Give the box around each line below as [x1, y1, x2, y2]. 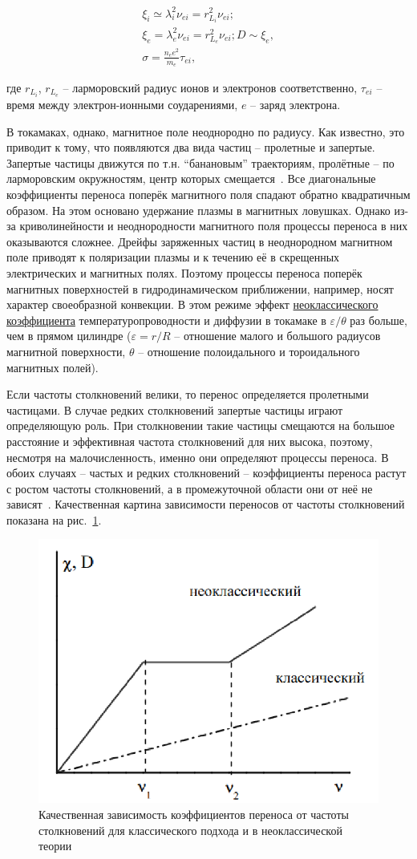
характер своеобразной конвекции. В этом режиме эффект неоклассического [6, 296, 379, 313]
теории [38, 837, 72, 854]
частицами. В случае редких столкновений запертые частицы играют [6, 401, 343, 418]
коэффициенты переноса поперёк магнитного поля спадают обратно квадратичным [6, 186, 411, 203]
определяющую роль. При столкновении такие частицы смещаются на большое [6, 417, 395, 434]
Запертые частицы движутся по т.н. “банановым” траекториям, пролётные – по [6, 154, 395, 171]
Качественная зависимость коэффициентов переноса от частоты [38, 806, 349, 823]
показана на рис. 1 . [6, 511, 102, 528]
